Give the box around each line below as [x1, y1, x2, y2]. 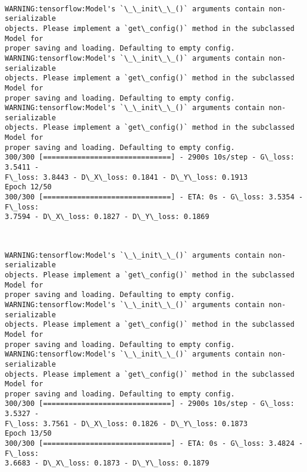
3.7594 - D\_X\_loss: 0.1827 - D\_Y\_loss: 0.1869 [5, 212, 209, 221]
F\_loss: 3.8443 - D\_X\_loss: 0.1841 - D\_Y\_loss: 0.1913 [5, 173, 248, 182]
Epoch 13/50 [5, 429, 52, 438]
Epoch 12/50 [5, 183, 52, 192]
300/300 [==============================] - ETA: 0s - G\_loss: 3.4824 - [5, 439, 303, 448]
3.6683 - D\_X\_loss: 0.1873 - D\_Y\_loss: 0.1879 [5, 459, 209, 468]
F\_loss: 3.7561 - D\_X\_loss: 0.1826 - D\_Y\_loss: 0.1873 [5, 419, 248, 428]
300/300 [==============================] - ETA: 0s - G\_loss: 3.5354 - [5, 193, 303, 202]
